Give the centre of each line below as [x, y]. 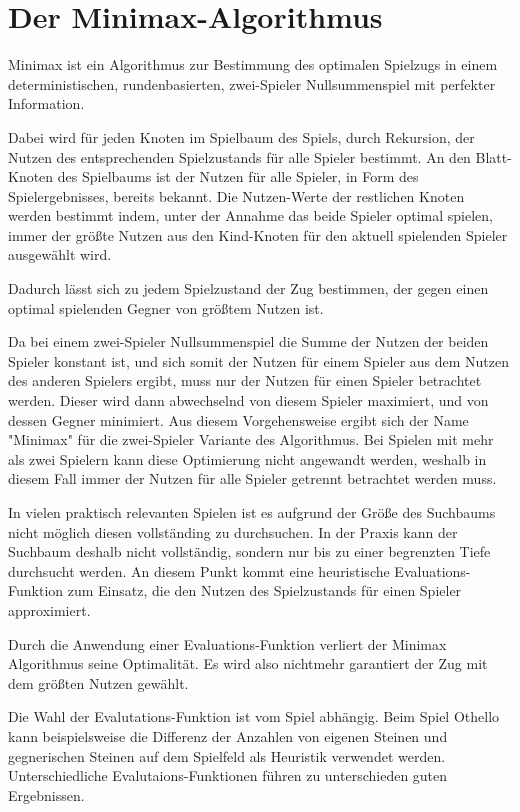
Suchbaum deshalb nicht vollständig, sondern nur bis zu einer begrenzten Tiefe [249, 551]
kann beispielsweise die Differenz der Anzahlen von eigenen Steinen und [228, 735]
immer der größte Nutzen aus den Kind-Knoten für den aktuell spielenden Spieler [258, 234]
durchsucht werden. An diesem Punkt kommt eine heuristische [199, 570]
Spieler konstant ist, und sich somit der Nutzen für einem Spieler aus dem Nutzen [259, 360]
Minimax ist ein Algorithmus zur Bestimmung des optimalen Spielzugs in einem [253, 64]
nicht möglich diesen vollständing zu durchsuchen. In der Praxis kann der [233, 531]
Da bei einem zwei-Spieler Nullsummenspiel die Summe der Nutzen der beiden [248, 341]
